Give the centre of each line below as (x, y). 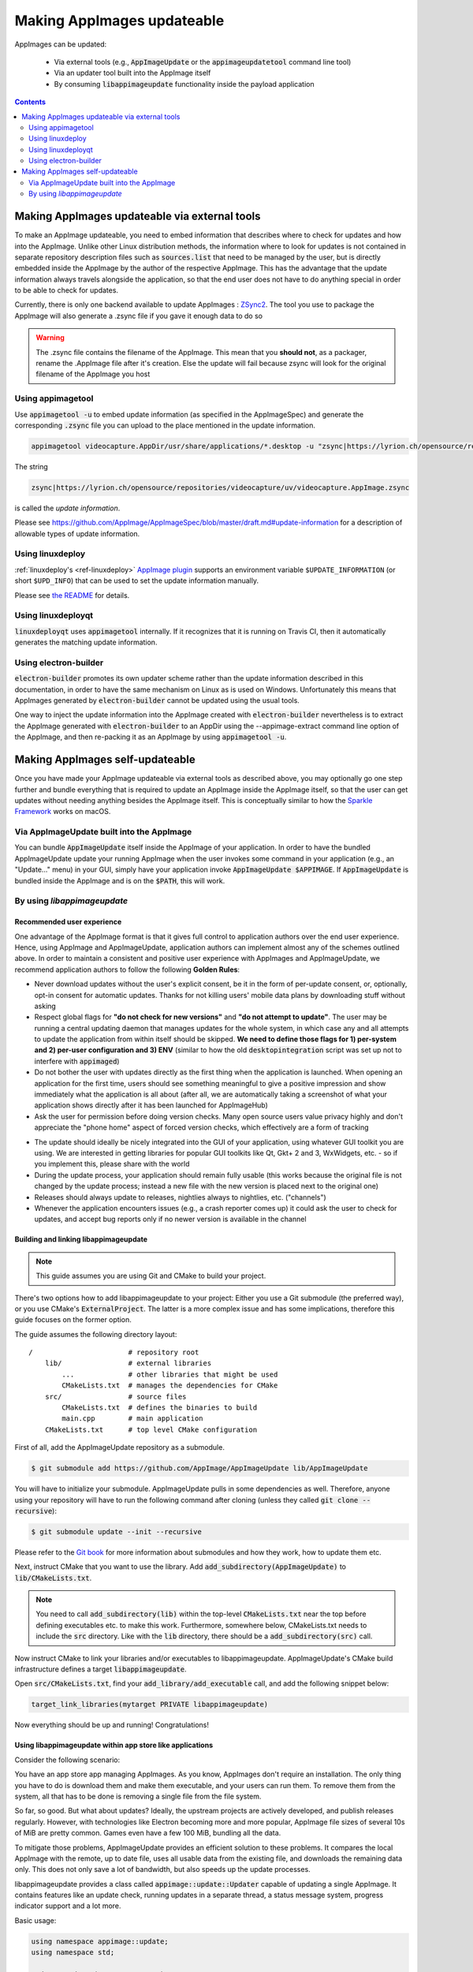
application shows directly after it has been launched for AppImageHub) (151, 1105)
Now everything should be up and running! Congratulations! (112, 1725)
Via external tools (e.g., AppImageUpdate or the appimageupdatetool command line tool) (203, 62)
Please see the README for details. (72, 595)
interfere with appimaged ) (77, 1061)
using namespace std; (73, 1953)
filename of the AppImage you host (93, 374)
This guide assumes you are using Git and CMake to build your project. (151, 1276)
